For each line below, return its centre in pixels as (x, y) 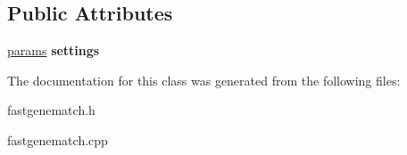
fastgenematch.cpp (58, 139)
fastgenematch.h (51, 110)
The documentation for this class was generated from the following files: (204, 80)
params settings (54, 50)
